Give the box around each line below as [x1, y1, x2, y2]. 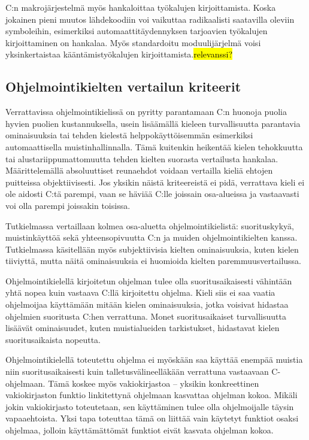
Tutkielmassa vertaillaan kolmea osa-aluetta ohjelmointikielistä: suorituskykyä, [5, 219, 295, 232]
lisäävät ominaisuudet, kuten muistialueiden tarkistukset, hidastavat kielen [5, 321, 280, 334]
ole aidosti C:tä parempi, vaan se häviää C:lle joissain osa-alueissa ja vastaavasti [5, 187, 299, 200]
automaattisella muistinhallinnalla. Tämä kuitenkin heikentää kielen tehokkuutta [5, 140, 303, 153]
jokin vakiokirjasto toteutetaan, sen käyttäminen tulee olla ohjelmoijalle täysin [5, 400, 294, 412]
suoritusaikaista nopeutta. [5, 333, 101, 345]
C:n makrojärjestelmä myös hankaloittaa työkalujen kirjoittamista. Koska [5, 1, 276, 13]
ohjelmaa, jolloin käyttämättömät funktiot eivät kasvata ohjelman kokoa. [5, 424, 274, 436]
